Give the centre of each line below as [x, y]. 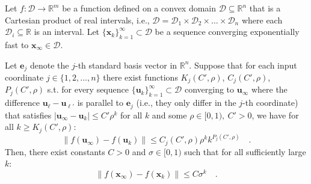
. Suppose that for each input [243, 65]
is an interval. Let [67, 32]
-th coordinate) [270, 103]
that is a [265, 8]
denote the [49, 65]
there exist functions [140, 77]
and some [169, 115]
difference [22, 103]
